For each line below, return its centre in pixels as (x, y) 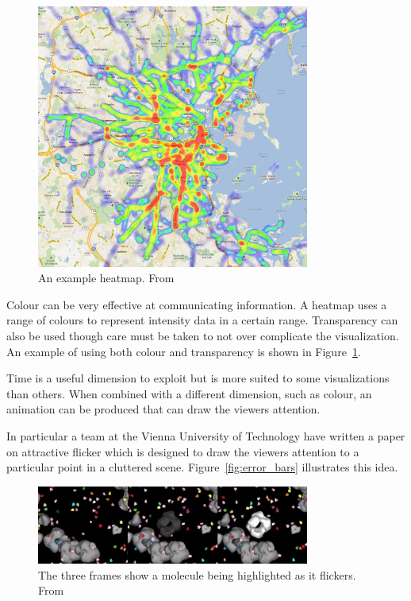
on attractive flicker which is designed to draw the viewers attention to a (183, 451)
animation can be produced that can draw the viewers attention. (163, 409)
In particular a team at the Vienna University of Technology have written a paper (206, 435)
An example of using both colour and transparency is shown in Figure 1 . (184, 351)
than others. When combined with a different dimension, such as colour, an (189, 393)
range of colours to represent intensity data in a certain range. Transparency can (202, 320)
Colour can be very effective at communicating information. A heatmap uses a (197, 304)
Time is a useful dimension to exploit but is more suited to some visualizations (198, 378)
